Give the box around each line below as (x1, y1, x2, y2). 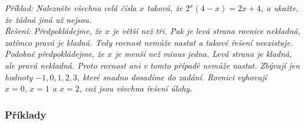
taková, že (147, 2, 183, 13)
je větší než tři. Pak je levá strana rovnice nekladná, (112, 25, 301, 37)
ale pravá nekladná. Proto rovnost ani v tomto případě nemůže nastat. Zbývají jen (5, 59, 300, 71)
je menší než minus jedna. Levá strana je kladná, (115, 48, 292, 60)
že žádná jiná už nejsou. (5, 13, 92, 25)
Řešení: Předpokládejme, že (5, 25, 102, 37)
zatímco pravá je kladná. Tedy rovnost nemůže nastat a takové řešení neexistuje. (5, 36, 293, 48)
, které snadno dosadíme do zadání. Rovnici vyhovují (77, 70, 267, 83)
